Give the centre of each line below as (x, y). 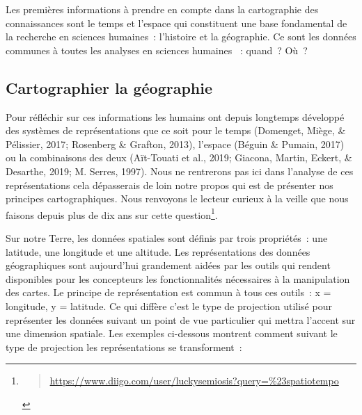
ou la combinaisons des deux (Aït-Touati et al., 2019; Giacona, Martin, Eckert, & (179, 157)
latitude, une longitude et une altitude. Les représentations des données (158, 251)
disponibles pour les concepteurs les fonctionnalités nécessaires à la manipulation (178, 278)
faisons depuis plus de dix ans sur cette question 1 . (112, 213)
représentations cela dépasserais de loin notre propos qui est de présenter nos (170, 185)
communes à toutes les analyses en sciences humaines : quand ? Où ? (157, 50)
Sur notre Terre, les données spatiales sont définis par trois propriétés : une (167, 237)
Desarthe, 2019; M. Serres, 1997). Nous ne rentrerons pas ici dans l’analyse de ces (180, 171)
